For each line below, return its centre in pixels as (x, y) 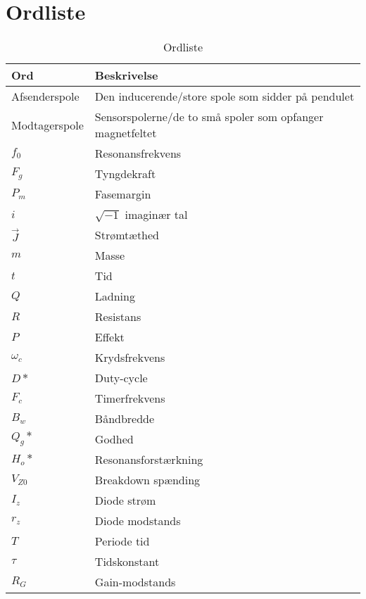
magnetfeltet (126, 133)
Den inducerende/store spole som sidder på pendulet (225, 96)
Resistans (118, 317)
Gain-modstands (135, 582)
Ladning (115, 296)
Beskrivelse (126, 75)
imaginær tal (156, 215)
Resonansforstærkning (149, 460)
